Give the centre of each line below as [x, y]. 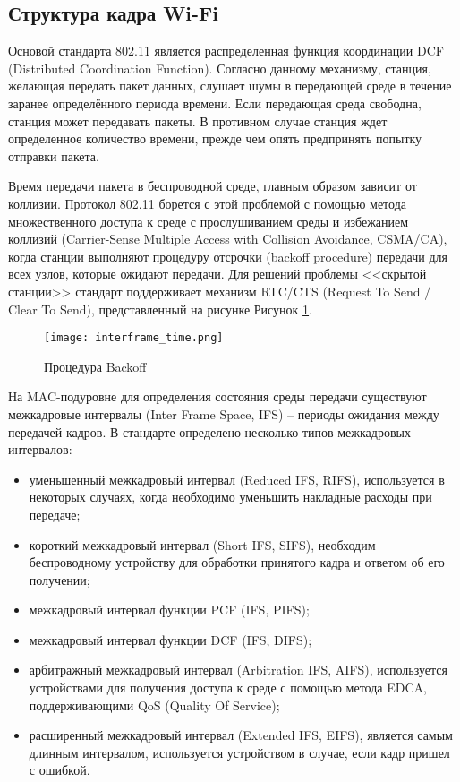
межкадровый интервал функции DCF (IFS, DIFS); [170, 639]
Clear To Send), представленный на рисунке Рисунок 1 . [160, 309]
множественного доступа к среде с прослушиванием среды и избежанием [209, 221]
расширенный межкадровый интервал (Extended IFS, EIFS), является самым [241, 735]
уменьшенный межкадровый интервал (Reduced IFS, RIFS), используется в [237, 479]
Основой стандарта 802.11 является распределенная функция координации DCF [226, 51]
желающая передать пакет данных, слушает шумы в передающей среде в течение [230, 86]
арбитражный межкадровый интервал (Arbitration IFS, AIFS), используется [238, 670]
